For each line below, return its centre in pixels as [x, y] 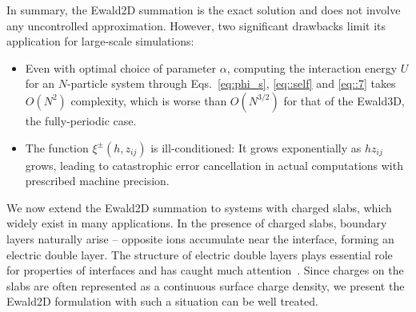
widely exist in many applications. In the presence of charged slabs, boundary [197, 223]
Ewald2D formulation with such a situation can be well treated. [162, 301]
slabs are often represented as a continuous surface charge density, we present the [206, 285]
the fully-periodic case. [81, 120]
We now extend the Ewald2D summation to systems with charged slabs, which [199, 207]
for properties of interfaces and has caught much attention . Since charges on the [205, 270]
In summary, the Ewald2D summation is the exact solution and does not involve [204, 10]
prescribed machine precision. [97, 181]
